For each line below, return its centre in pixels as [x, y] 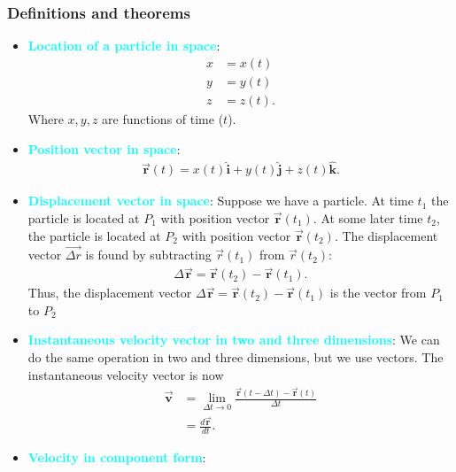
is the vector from [378, 293]
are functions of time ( [163, 118]
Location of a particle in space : [124, 46]
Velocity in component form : [117, 457]
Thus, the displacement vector [110, 293]
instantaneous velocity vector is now [126, 374]
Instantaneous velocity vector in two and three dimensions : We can [234, 340]
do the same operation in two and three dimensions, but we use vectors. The [236, 356]
